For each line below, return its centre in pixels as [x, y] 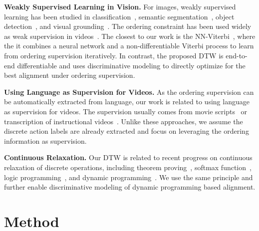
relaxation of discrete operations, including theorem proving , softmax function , [128, 167]
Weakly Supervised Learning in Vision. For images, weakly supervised [120, 6]
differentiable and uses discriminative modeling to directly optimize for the [131, 65]
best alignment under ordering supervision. [70, 75]
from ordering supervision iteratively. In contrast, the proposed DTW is [114, 55]
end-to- [237, 55]
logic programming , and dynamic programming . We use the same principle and [129, 177]
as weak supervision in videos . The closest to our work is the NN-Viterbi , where [130, 36]
